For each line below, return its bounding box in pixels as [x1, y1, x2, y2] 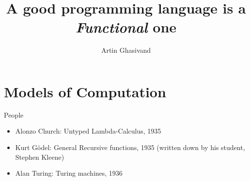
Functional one [75, 17, 177, 37]
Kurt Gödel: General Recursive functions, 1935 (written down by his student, [15, 142, 245, 152]
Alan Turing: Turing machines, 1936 [15, 168, 123, 178]
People [4, 109, 24, 120]
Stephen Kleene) [15, 151, 64, 162]
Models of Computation [4, 81, 166, 101]
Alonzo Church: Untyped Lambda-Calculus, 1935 [15, 126, 161, 136]
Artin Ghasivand [101, 45, 151, 55]
